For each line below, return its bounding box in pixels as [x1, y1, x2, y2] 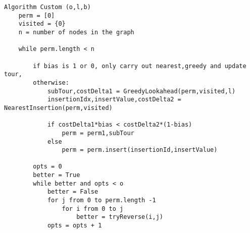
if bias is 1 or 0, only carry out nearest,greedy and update [33, 62, 246, 70]
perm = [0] [18, 12, 55, 19]
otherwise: [33, 79, 69, 86]
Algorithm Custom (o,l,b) [4, 4, 91, 11]
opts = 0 [33, 163, 62, 170]
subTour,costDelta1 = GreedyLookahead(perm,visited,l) [47, 87, 236, 95]
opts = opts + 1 [47, 222, 102, 229]
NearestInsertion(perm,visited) [4, 104, 113, 111]
